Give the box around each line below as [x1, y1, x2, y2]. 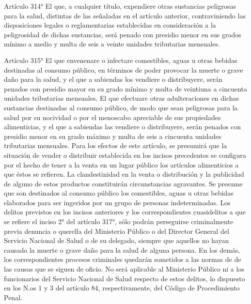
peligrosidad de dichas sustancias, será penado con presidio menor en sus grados [4, 29, 241, 39]
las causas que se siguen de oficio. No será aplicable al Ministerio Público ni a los [4, 264, 244, 274]
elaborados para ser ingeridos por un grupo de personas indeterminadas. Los [4, 197, 231, 207]
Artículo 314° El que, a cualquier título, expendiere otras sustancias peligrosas [4, 1, 236, 11]
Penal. [4, 292, 22, 302]
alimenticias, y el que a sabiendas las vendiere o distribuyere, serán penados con [4, 122, 241, 132]
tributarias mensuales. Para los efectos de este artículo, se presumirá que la [4, 140, 227, 151]
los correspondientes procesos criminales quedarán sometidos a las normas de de [4, 254, 241, 264]
